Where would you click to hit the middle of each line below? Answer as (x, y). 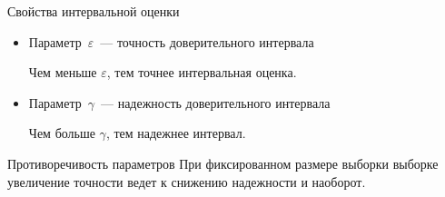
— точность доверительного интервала (207, 41)
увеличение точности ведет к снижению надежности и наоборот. (187, 181)
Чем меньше (63, 72)
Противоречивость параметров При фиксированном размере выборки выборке (223, 163)
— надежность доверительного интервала (215, 102)
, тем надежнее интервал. (176, 133)
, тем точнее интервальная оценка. (202, 72)
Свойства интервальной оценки (94, 11)
